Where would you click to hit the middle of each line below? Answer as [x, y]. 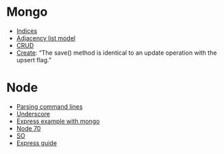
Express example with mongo [58, 121]
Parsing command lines [49, 106]
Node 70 [28, 128]
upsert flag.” [34, 60]
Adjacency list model [46, 38]
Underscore [33, 114]
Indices [27, 31]
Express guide [37, 143]
